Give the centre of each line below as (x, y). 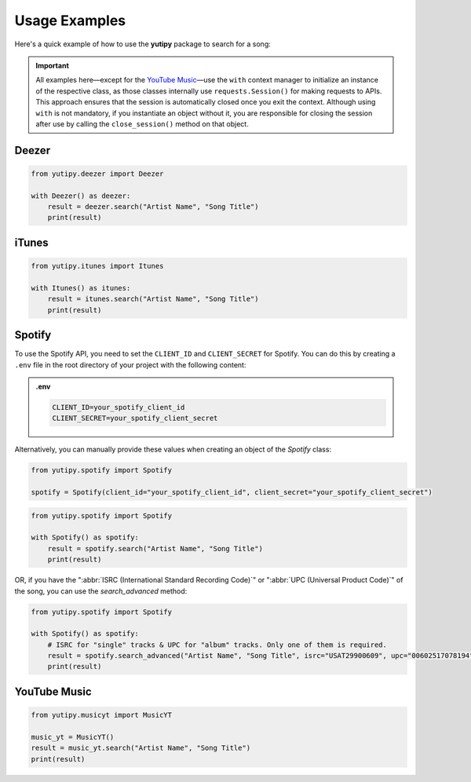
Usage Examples (70, 20)
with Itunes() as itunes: (81, 288)
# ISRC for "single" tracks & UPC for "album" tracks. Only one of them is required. (217, 645)
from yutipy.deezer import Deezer (97, 174)
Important (53, 65)
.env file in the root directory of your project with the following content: (130, 364)
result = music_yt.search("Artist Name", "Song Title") (141, 748)
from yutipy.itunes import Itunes (97, 266)
